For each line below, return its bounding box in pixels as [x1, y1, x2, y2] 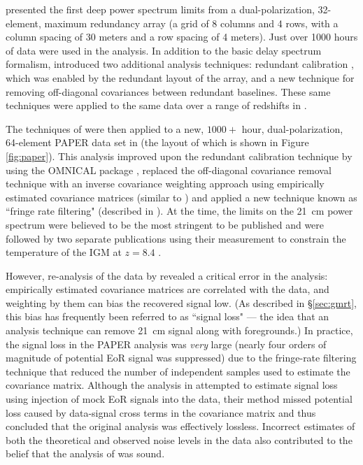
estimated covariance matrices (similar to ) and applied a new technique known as [6, 189, 357, 204]
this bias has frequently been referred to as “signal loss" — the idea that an [6, 309, 329, 324]
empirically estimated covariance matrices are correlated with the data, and [6, 282, 329, 296]
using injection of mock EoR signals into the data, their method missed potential [6, 392, 353, 406]
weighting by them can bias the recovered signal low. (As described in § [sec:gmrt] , [6, 295, 357, 310]
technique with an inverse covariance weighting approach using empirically [6, 176, 325, 191]
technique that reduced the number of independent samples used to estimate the [6, 364, 350, 378]
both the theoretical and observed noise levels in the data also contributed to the [6, 432, 353, 447]
